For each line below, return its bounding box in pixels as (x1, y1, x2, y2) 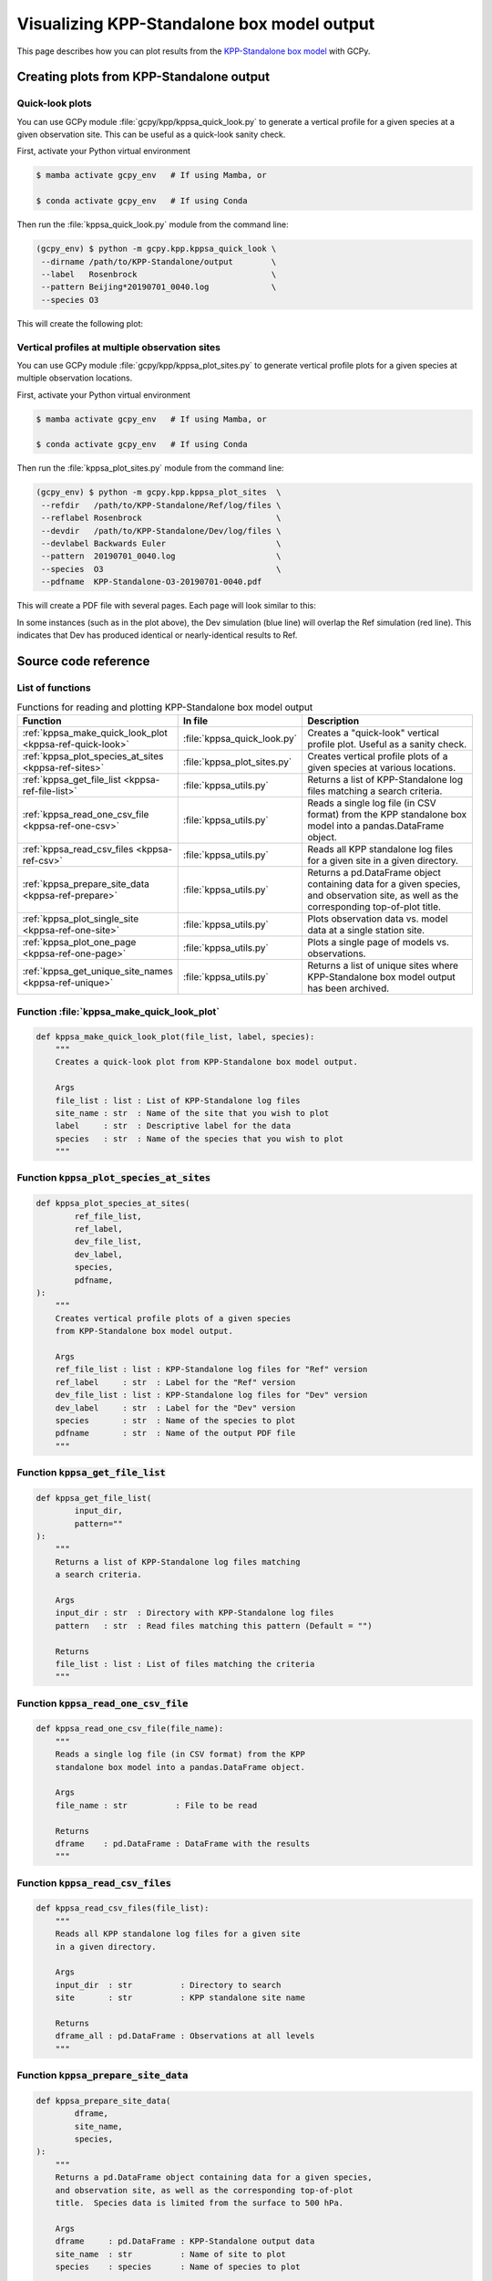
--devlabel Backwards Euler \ (41, 538, 282, 548)
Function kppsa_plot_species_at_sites (16, 1172, 211, 1184)
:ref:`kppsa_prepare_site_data (22, 878, 150, 891)
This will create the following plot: (16, 318, 143, 328)
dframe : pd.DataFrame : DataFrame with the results (55, 1838, 311, 1849)
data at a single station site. (306, 924, 425, 937)
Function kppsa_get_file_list (16, 1466, 166, 1479)
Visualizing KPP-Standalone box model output (16, 14, 375, 34)
